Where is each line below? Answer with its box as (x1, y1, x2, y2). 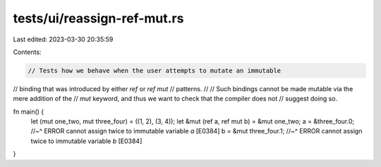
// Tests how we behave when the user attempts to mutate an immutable (28, 67, 282, 74)
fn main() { (13, 107, 44, 116)
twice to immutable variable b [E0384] (30, 137, 143, 145)
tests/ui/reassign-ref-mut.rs (13, 11, 184, 26)
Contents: (13, 48, 42, 56)
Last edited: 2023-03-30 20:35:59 (13, 35, 114, 44)
